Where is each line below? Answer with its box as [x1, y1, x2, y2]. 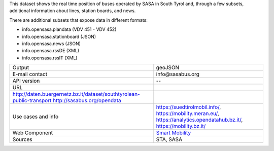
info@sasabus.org [156, 71, 200, 78]
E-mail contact [12, 71, 48, 78]
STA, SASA [156, 136, 183, 143]
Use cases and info [12, 113, 59, 120]
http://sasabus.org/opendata [52, 97, 121, 104]
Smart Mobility [156, 129, 191, 136]
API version [12, 78, 40, 85]
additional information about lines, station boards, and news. [9, 8, 136, 14]
